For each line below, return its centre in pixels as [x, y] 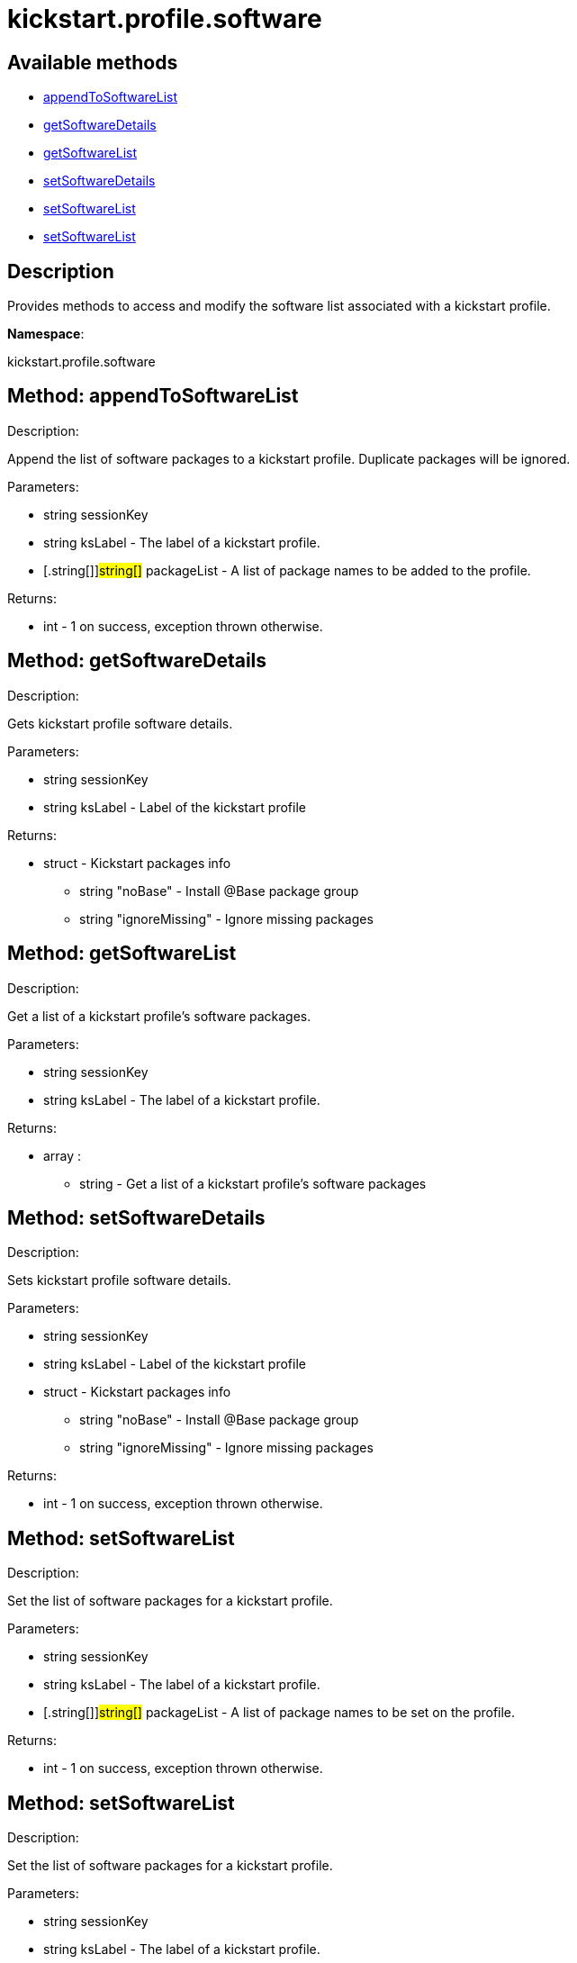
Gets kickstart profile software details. [120, 723]
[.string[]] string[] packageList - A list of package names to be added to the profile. [287, 570]
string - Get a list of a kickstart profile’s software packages [253, 1183]
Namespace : [46, 334]
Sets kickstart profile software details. [119, 1280]
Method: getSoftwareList [122, 954]
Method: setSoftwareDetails [136, 1217]
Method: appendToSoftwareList [153, 396]
